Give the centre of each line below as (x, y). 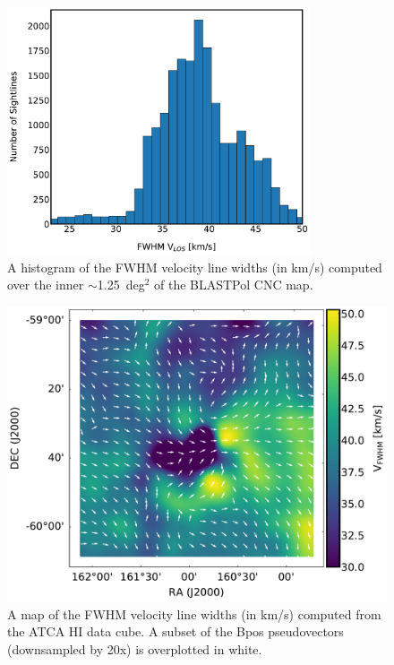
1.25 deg (121, 285)
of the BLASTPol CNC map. (234, 285)
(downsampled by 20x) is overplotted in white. (135, 649)
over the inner (46, 285)
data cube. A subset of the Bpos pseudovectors (215, 631)
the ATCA (36, 631)
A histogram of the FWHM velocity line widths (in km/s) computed (195, 267)
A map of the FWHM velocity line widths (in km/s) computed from (194, 613)
